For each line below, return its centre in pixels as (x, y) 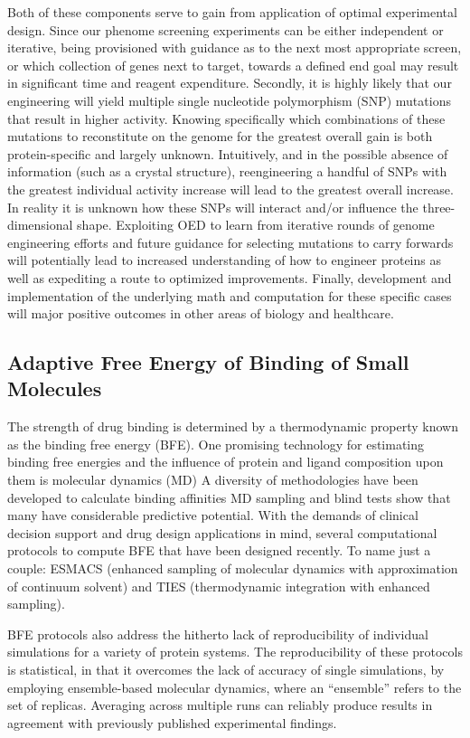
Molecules (55, 388)
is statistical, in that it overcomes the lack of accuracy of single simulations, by (226, 669)
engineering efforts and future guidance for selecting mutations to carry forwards (230, 242)
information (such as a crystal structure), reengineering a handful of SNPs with (227, 171)
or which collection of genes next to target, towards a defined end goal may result (233, 65)
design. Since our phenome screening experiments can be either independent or (226, 29)
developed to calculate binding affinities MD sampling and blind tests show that (229, 497)
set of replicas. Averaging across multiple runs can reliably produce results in (220, 705)
